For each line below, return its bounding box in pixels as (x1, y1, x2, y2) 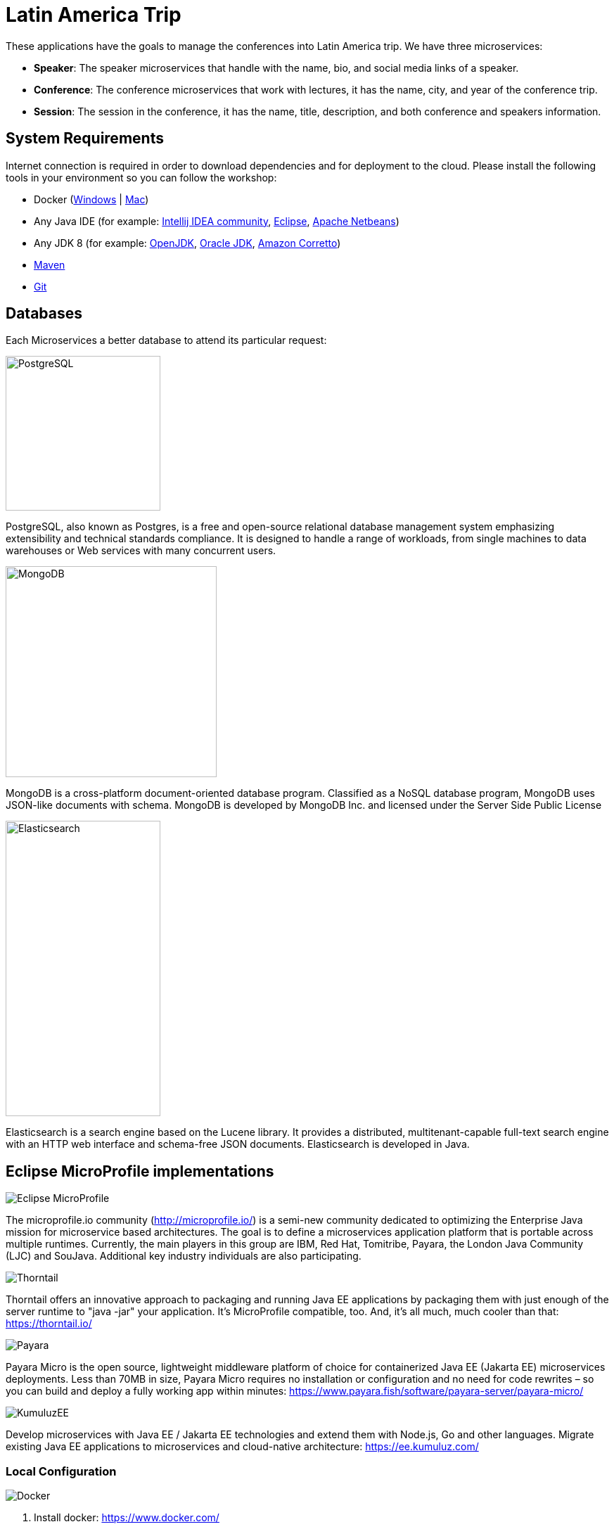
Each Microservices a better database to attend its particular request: (6, 334, 327, 347)
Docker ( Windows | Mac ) (34, 193, 149, 205)
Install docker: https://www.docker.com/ (34, 1511, 219, 1524)
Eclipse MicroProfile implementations (6, 1162, 274, 1180)
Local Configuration (6, 1464, 117, 1478)
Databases (6, 305, 83, 323)
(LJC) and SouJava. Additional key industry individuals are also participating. (6, 1250, 362, 1262)
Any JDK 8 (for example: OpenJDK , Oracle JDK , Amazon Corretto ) (34, 236, 341, 249)
